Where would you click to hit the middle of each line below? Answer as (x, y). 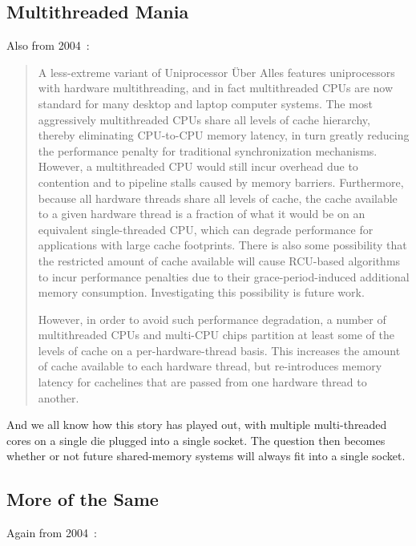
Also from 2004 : (48, 45)
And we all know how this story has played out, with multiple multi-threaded (197, 425)
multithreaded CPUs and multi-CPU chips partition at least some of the (216, 335)
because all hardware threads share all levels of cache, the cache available (218, 198)
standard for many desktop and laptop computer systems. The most (205, 103)
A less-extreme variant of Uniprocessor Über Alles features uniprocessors (216, 72)
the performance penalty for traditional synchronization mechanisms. (208, 150)
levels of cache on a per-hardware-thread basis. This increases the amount (219, 350)
